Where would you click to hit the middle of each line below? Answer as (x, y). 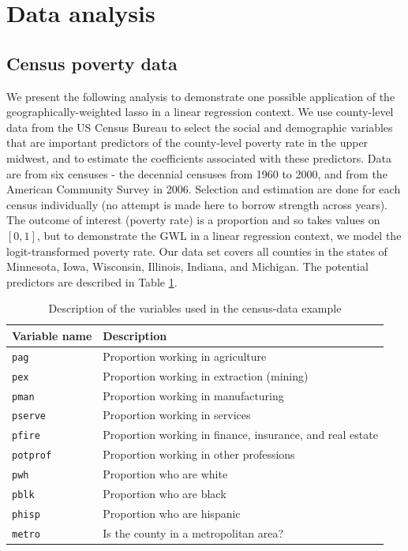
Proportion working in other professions (199, 454)
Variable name (52, 335)
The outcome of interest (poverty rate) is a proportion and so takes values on (193, 220)
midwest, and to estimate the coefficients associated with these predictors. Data (199, 157)
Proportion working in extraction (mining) (206, 375)
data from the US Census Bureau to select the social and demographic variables (200, 127)
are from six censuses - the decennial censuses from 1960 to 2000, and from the (197, 173)
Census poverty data (92, 63)
